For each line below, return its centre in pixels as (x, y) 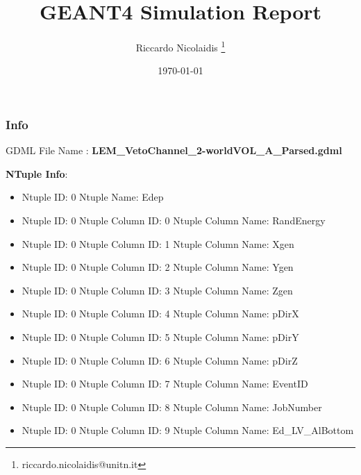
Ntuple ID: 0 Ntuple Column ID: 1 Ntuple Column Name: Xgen (158, 243)
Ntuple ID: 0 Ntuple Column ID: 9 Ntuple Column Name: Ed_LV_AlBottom (188, 430)
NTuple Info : (37, 173)
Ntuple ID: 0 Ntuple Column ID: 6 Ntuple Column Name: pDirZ (160, 360)
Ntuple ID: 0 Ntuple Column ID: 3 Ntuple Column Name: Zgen (157, 290)
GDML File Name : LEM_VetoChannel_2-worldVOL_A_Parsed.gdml (174, 150)
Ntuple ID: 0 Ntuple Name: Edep (93, 197)
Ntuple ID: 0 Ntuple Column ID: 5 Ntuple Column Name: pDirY (160, 337)
